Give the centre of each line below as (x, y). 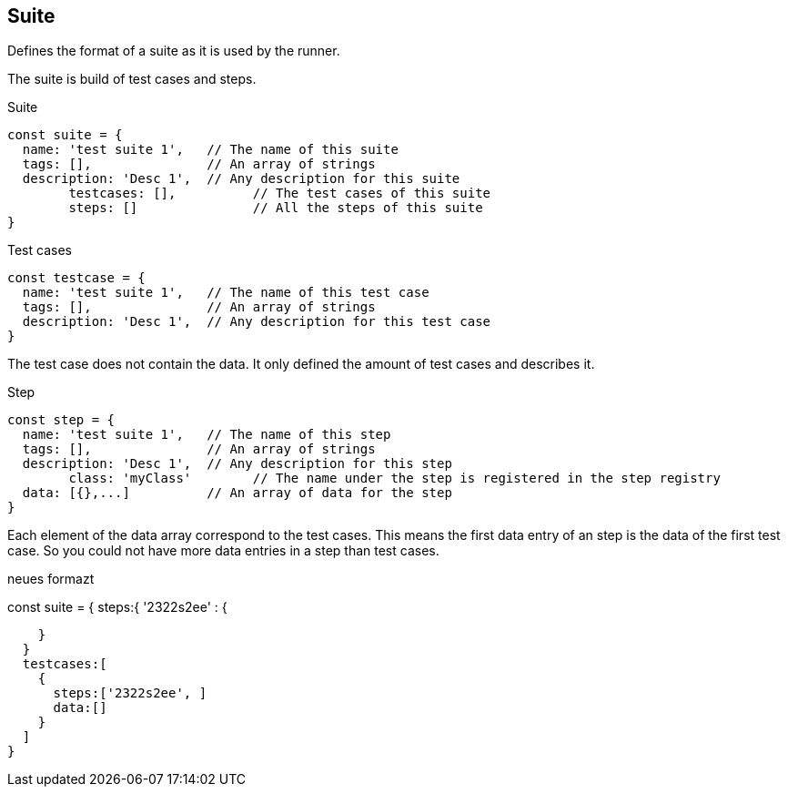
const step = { (61, 420)
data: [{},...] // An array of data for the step (237, 493)
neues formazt (51, 579)
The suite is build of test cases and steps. (132, 79)
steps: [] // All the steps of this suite (276, 208)
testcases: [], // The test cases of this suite (280, 193)
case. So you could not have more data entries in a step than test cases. (223, 551)
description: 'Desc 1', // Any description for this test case (257, 322)
